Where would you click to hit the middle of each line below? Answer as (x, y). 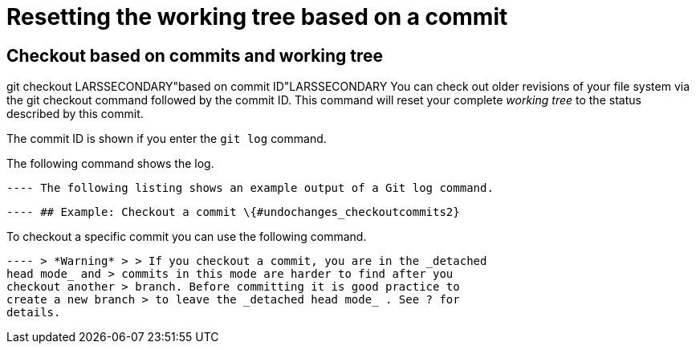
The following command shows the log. (110, 164)
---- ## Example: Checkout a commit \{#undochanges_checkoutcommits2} (233, 212)
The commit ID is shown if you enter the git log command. (167, 139)
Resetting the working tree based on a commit (257, 17)
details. (34, 313)
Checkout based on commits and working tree (195, 55)
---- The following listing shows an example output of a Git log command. (250, 188)
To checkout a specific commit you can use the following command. (187, 237)
